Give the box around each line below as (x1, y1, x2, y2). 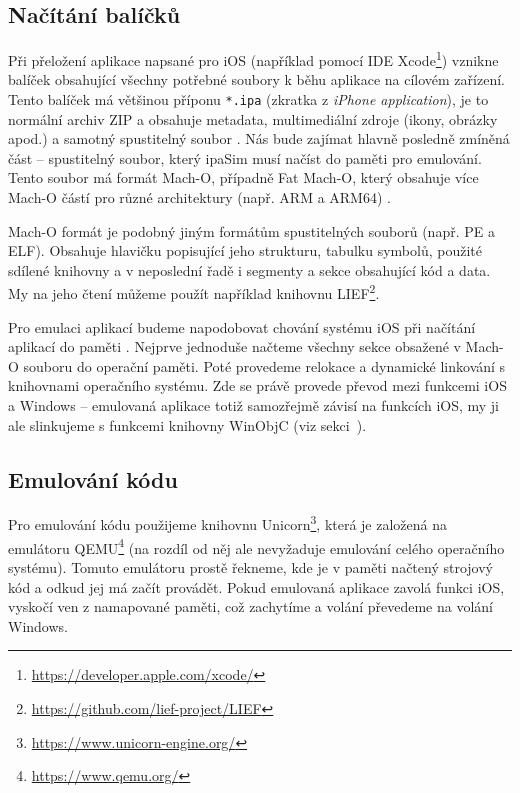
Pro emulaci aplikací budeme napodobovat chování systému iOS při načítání (8, 316, 476, 337)
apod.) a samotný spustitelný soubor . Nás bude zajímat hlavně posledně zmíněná (8, 128, 510, 149)
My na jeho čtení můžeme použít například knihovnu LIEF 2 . (8, 280, 380, 304)
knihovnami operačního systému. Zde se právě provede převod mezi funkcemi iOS (8, 375, 507, 396)
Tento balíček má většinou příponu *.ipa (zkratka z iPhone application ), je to (8, 89, 489, 110)
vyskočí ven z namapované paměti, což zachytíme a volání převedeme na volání (8, 596, 493, 617)
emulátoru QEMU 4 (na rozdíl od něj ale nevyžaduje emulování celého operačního (8, 534, 505, 558)
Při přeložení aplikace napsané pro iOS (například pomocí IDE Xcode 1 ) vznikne (8, 47, 499, 70)
